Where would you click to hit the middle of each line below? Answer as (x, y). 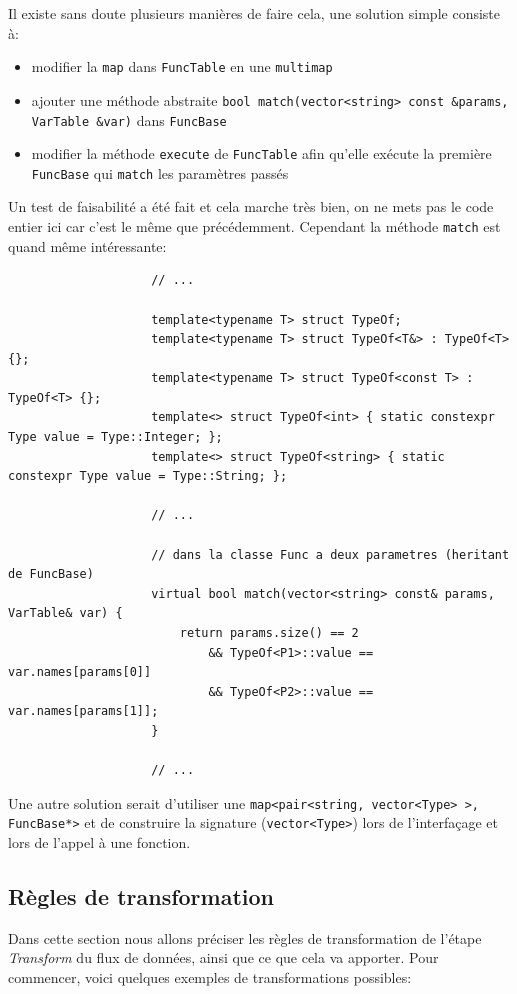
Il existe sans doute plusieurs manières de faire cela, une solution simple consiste (254, 13)
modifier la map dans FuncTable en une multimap (182, 66)
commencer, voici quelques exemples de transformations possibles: (210, 977)
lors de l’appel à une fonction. (99, 842)
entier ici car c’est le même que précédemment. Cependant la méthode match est (254, 226)
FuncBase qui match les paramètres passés (160, 172)
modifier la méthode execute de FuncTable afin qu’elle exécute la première (261, 153)
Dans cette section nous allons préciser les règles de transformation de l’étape (245, 937)
